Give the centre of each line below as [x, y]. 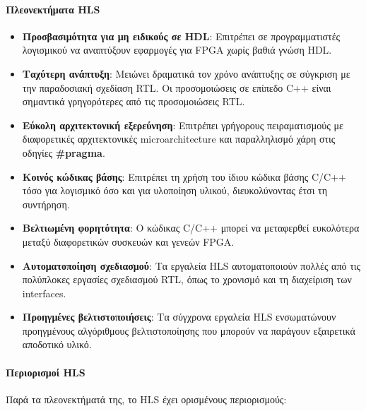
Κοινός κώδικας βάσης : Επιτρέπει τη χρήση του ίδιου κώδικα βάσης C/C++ [184, 176]
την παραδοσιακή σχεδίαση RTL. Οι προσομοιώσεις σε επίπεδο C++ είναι [177, 87]
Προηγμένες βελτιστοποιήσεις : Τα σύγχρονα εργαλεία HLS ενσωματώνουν [179, 317]
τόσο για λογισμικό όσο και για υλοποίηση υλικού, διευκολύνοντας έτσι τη [175, 190]
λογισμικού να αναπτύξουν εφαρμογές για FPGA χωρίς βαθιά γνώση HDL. [177, 50]
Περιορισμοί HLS [46, 372]
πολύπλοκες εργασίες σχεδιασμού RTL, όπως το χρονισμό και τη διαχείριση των [187, 279]
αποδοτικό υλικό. [57, 344]
